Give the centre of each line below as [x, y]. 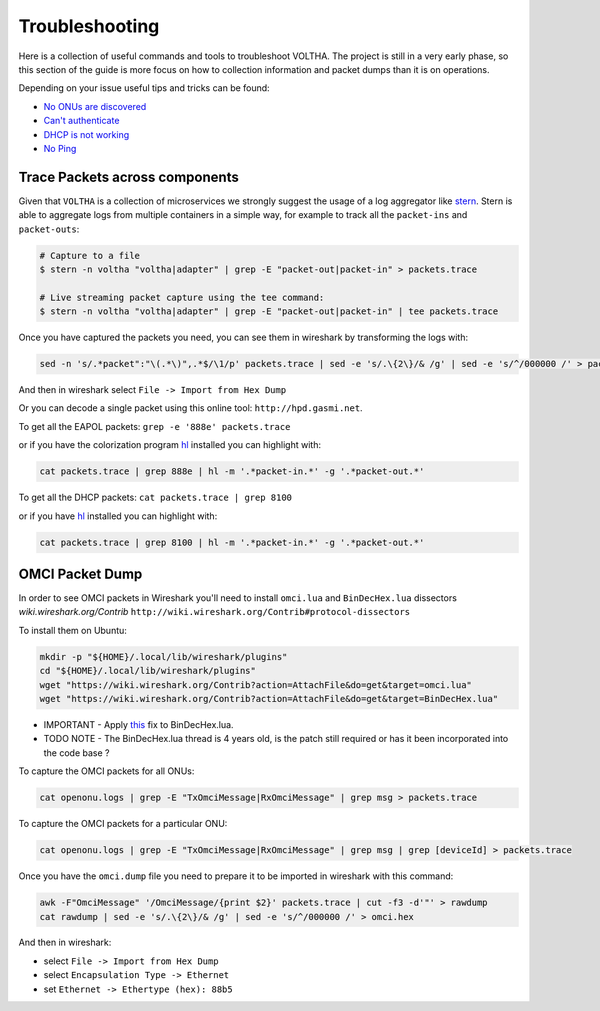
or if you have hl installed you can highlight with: [118, 516]
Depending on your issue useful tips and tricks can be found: [144, 88]
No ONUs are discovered [95, 106]
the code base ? [76, 752]
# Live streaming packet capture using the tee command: [182, 297]
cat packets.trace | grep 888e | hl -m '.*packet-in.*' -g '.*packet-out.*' [232, 471]
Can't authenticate [81, 121]
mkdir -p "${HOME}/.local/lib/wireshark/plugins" [163, 656]
